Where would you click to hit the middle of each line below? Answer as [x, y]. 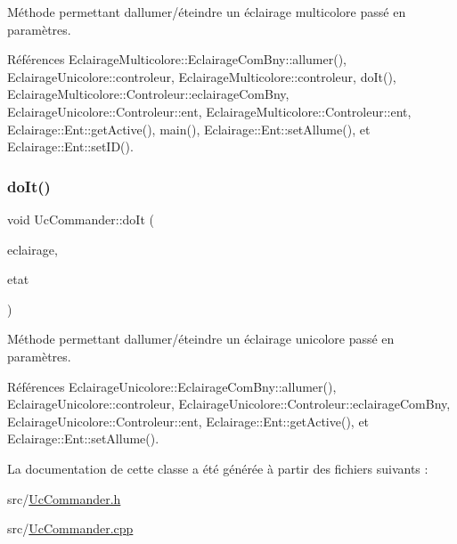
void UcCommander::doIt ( [81, 219]
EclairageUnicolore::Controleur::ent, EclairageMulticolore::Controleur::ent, [209, 111]
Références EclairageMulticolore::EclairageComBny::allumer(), [177, 59]
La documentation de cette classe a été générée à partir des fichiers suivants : [218, 468]
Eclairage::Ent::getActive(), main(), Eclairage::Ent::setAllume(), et [189, 129]
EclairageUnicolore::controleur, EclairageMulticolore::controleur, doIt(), [202, 76]
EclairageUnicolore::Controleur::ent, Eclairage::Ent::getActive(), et [188, 421]
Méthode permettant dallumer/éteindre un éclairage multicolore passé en [207, 12]
